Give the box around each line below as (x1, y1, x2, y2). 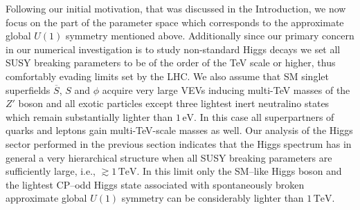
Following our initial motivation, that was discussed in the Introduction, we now (6, 1, 346, 15)
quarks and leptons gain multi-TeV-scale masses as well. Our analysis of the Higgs (6, 123, 353, 137)
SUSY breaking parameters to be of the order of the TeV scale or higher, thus (6, 55, 336, 70)
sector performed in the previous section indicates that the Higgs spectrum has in (6, 136, 352, 151)
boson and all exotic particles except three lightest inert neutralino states (18, 96, 330, 111)
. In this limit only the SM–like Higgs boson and (136, 164, 342, 178)
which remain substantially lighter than (6, 109, 173, 124)
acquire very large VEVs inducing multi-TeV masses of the (102, 82, 350, 97)
